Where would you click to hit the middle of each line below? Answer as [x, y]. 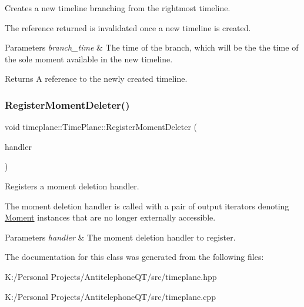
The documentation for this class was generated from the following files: [134, 257]
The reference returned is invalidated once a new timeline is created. [128, 27]
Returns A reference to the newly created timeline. [96, 79]
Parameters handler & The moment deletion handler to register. [120, 237]
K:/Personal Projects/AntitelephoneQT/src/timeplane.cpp [110, 296]
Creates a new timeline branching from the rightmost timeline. [118, 8]
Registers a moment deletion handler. [72, 186]
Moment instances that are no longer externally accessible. [110, 217]
